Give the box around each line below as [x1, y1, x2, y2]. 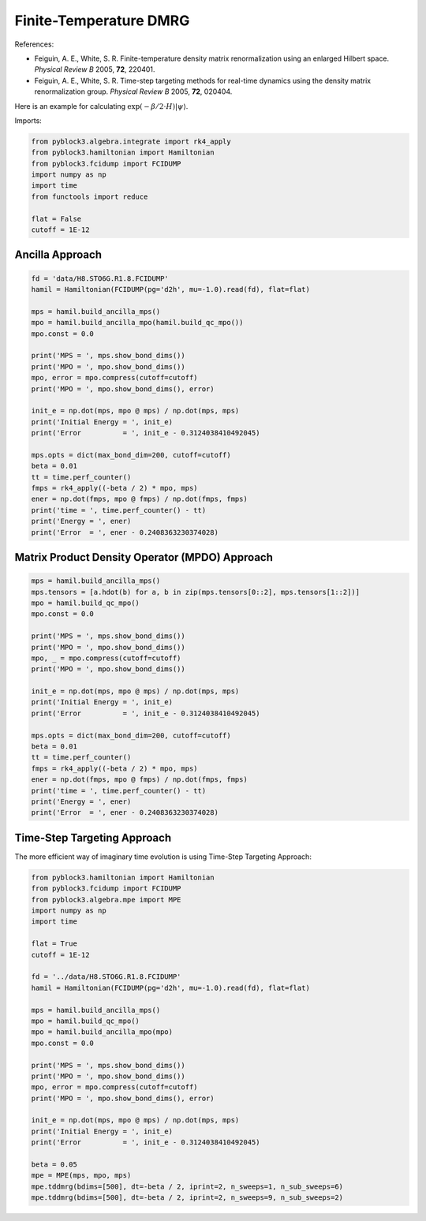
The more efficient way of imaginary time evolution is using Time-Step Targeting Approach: [14, 852, 312, 861]
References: [14, 39, 54, 49]
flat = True [31, 939, 78, 948]
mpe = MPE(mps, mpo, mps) [31, 1171, 132, 1180]
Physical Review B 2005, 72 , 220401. [34, 65, 155, 74]
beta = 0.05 [31, 1160, 78, 1169]
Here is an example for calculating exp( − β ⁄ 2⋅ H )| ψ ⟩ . [14, 101, 189, 110]
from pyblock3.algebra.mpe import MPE [31, 895, 181, 904]
